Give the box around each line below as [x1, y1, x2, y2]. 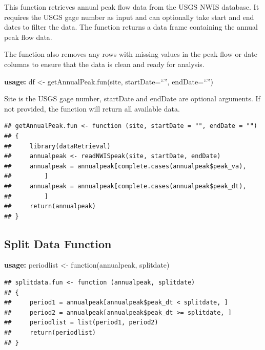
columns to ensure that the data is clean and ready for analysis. [4, 58, 205, 69]
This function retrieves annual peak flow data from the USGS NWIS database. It [4, 2, 259, 12]
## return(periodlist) [4, 329, 96, 337]
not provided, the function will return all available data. [4, 103, 180, 114]
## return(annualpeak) [4, 203, 96, 210]
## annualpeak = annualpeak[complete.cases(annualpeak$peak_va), [4, 162, 247, 170]
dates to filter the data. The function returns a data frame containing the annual [4, 21, 258, 32]
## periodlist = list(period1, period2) [4, 319, 158, 326]
